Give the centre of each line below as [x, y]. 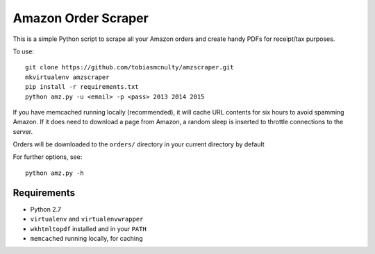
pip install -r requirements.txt [82, 87]
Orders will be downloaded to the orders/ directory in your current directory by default [139, 144]
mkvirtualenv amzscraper [67, 77]
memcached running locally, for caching [86, 238]
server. [23, 131]
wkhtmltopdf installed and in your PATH [89, 228]
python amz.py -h [55, 173]
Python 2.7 [46, 209]
